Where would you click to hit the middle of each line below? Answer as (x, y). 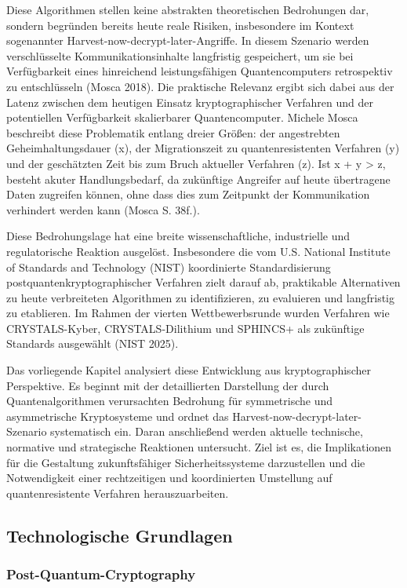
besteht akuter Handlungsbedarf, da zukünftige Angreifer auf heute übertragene (198, 179)
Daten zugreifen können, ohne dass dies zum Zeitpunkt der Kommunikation (188, 194)
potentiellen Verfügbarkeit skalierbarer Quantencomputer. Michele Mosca (182, 117)
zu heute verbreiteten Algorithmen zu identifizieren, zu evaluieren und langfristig (201, 297)
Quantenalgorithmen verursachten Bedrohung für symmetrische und (170, 401)
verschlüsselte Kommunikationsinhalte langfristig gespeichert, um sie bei (180, 55)
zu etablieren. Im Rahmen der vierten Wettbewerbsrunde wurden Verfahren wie (198, 313)
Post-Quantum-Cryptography (101, 574)
